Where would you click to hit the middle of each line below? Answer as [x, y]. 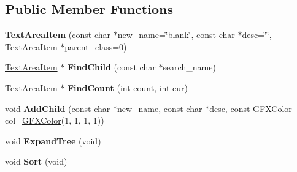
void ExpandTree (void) [53, 140]
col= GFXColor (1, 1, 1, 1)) [55, 120]
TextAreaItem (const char [58, 35]
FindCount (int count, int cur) [128, 87]
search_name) [189, 67]
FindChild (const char [111, 67]
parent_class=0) [96, 46]
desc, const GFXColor [251, 108]
